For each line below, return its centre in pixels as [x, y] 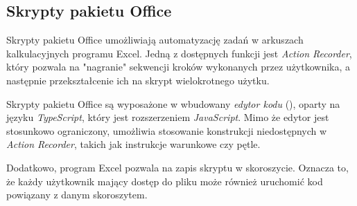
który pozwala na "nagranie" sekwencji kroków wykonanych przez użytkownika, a [178, 67]
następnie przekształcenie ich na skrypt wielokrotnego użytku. [138, 80]
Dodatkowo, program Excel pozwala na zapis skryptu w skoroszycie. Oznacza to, [177, 167]
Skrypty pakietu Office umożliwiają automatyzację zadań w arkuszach [155, 40]
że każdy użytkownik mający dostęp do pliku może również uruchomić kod [165, 181]
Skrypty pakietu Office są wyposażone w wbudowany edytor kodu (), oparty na [173, 103]
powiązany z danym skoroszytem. [77, 195]
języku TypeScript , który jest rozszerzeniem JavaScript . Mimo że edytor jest [168, 117]
